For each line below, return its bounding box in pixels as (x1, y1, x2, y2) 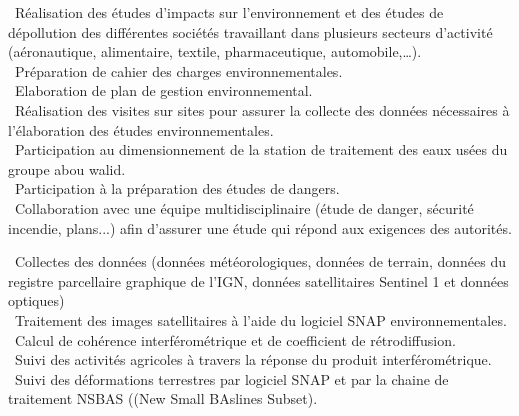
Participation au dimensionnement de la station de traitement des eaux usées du (14, 139, 508, 160)
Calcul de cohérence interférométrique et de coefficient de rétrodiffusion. (14, 329, 456, 350)
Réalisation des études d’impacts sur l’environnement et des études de (14, 2, 444, 22)
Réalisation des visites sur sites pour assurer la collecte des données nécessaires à (14, 99, 510, 120)
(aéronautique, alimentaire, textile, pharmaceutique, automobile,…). (8, 41, 422, 62)
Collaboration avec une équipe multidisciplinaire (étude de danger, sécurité (14, 197, 474, 218)
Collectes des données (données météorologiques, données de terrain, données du (14, 251, 507, 272)
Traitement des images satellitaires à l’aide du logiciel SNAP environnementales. (14, 309, 507, 330)
